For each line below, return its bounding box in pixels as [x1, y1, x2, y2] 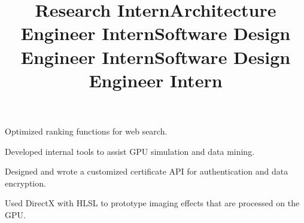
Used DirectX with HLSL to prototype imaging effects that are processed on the [5, 197, 300, 209]
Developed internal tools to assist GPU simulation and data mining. [5, 145, 255, 157]
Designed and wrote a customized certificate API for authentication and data [5, 165, 288, 178]
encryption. [5, 176, 46, 189]
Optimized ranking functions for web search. [5, 124, 168, 137]
